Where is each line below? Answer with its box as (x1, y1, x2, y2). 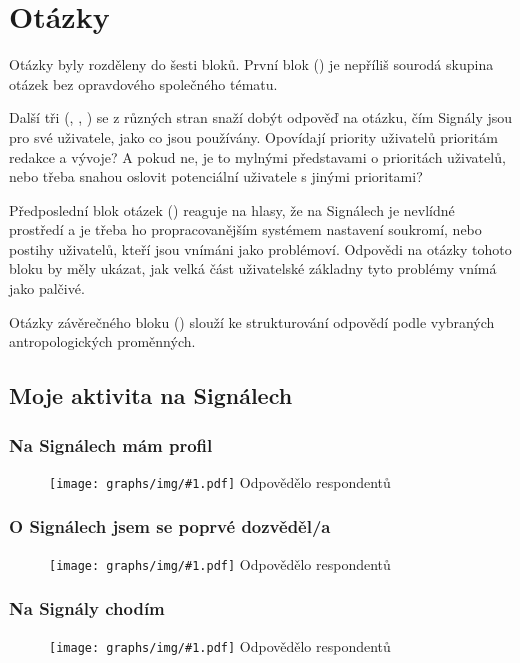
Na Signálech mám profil (9, 432, 213, 457)
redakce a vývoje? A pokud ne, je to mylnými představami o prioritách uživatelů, (9, 146, 506, 167)
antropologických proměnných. (9, 331, 196, 352)
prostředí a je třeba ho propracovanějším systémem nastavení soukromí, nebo (9, 219, 482, 240)
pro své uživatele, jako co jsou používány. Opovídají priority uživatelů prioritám (9, 126, 498, 147)
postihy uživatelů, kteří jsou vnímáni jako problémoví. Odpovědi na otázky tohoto (9, 238, 512, 259)
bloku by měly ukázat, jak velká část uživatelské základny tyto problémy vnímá (9, 258, 497, 279)
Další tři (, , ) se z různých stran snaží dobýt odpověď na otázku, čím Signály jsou (9, 107, 513, 128)
